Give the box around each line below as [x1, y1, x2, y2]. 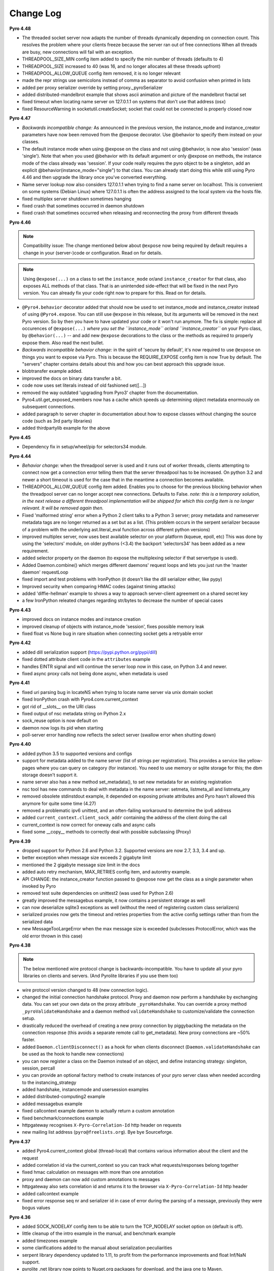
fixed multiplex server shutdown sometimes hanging [22, 196, 132, 202]
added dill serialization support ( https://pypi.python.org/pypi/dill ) [22, 649, 157, 655]
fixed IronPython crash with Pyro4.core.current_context [22, 697, 139, 703]
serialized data [22, 918, 53, 925]
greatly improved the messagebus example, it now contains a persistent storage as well [22, 897, 205, 903]
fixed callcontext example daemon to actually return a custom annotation [22, 1108, 175, 1114]
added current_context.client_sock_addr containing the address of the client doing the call [22, 814, 227, 821]
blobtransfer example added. [22, 368, 83, 374]
